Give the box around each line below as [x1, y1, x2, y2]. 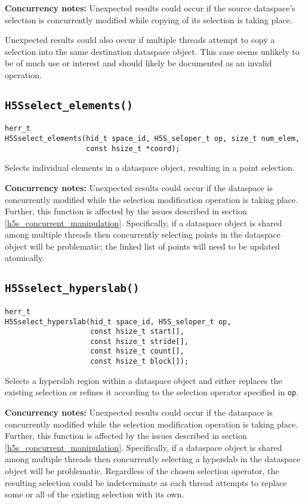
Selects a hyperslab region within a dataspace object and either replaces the [5, 374, 282, 386]
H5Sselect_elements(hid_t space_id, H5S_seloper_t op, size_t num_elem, [5, 134, 300, 143]
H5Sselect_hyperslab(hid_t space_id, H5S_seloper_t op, [5, 317, 232, 326]
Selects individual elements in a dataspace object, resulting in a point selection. [5, 161, 295, 174]
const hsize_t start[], [90, 327, 184, 336]
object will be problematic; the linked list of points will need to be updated [5, 239, 280, 252]
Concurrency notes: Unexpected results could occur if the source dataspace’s [5, 2, 295, 14]
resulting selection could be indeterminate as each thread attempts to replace [5, 476, 287, 488]
